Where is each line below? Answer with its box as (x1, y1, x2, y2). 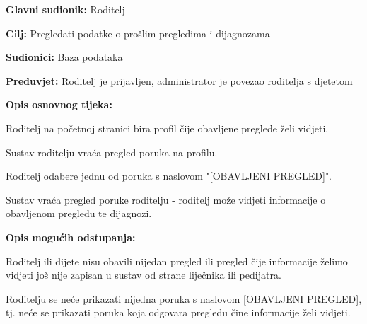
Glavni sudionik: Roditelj (6, 2, 125, 16)
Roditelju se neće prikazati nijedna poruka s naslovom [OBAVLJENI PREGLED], (6, 291, 362, 306)
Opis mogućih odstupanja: (6, 229, 136, 244)
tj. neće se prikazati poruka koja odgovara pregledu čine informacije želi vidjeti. (6, 305, 351, 320)
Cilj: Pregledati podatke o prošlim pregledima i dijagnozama (6, 25, 270, 40)
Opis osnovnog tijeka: (6, 97, 112, 112)
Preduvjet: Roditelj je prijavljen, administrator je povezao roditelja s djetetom (6, 73, 353, 88)
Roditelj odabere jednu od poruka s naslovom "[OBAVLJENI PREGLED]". (6, 168, 332, 183)
